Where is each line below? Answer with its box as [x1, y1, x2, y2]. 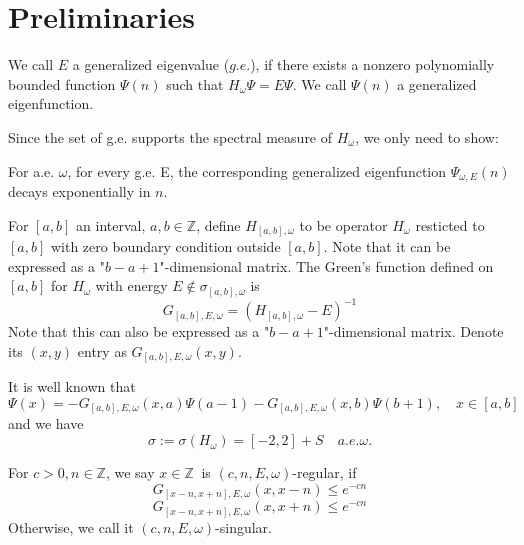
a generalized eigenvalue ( [72, 54, 230, 75]
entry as [77, 340, 127, 361]
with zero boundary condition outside [50, 236, 281, 257]
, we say [105, 462, 155, 483]
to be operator [299, 214, 388, 235]
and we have [8, 413, 84, 434]
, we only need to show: [355, 126, 499, 147]
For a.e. [8, 160, 55, 181]
